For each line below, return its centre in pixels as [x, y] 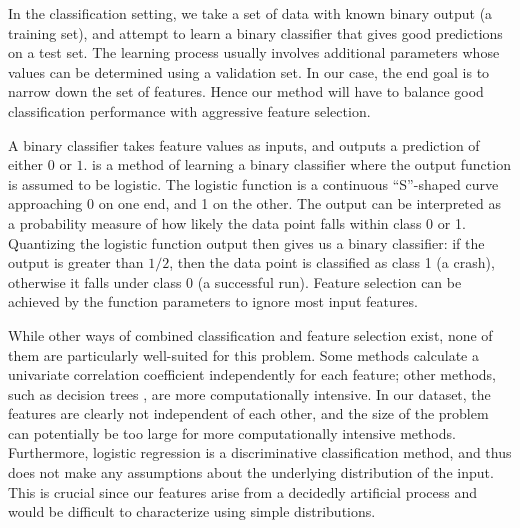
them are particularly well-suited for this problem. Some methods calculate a [243, 354]
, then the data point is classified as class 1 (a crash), [332, 262]
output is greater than [76, 262]
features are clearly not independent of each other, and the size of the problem [248, 413]
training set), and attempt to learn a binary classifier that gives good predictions [255, 32]
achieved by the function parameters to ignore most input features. [213, 301]
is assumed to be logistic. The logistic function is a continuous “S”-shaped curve [253, 183]
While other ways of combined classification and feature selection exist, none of [250, 334]
